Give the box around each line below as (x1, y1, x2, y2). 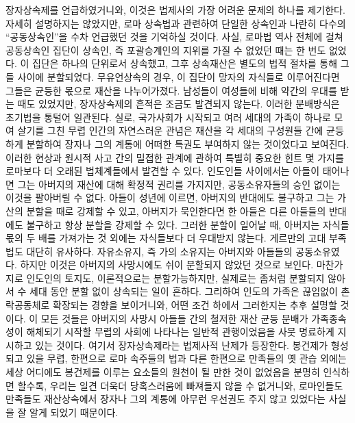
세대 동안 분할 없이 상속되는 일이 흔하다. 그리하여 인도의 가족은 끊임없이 (29, 284, 338, 298)
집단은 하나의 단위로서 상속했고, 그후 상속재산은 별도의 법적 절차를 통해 (32, 56, 338, 70)
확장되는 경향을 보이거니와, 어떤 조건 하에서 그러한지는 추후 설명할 (53, 298, 337, 312)
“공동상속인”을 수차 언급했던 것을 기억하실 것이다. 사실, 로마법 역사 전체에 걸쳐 (5, 29, 343, 44)
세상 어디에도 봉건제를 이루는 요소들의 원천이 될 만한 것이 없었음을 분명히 (5, 365, 320, 379)
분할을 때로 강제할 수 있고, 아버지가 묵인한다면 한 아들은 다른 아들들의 (26, 203, 326, 218)
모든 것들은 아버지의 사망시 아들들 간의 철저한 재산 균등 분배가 (40, 311, 308, 325)
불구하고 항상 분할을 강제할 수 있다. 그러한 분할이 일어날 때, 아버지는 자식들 (26, 217, 350, 231)
